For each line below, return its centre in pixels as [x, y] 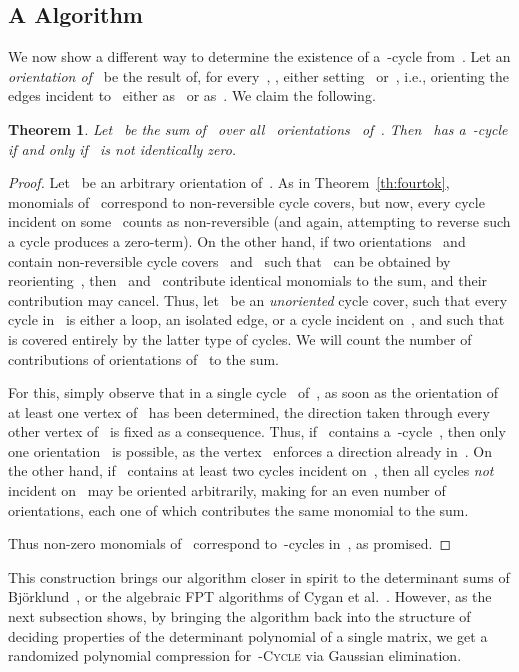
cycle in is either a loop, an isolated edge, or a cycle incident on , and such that [256, 319]
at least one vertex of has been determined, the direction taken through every [249, 411]
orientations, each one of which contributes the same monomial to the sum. [238, 509]
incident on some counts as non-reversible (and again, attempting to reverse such [259, 221]
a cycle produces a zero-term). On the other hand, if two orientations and [237, 240]
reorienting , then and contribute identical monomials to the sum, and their [248, 280]
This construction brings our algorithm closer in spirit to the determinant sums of [259, 576]
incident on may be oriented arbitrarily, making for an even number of [227, 490]
